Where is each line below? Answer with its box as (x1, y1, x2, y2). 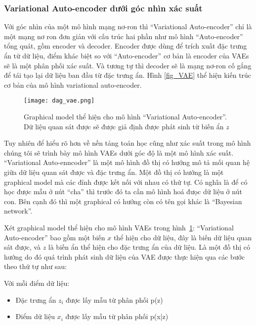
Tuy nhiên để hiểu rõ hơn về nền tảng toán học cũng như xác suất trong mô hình (4, 138, 251, 148)
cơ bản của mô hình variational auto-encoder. (4, 79, 142, 90)
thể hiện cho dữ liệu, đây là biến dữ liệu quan (113, 232, 252, 242)
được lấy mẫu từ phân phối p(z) (66, 294, 163, 305)
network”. (4, 206, 33, 216)
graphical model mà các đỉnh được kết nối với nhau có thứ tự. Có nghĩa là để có (4, 176, 248, 187)
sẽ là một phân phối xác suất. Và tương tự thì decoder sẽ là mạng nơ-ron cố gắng (4, 60, 252, 70)
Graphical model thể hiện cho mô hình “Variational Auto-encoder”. (24, 111, 227, 122)
